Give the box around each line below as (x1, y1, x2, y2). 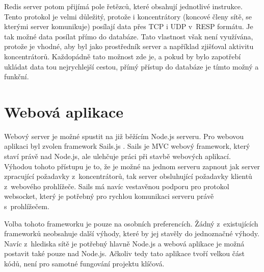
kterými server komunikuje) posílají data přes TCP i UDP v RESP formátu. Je (4, 21, 253, 32)
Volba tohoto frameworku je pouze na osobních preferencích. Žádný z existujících (4, 218, 258, 229)
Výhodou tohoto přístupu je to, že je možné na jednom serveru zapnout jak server (4, 161, 260, 171)
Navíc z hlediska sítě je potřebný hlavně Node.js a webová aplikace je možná (4, 238, 245, 248)
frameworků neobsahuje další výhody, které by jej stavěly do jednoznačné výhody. (4, 228, 259, 239)
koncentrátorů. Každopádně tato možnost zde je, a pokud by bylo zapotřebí (4, 51, 241, 61)
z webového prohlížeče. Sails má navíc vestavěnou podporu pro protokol (4, 180, 229, 191)
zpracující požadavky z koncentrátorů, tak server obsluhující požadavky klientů (4, 171, 252, 182)
